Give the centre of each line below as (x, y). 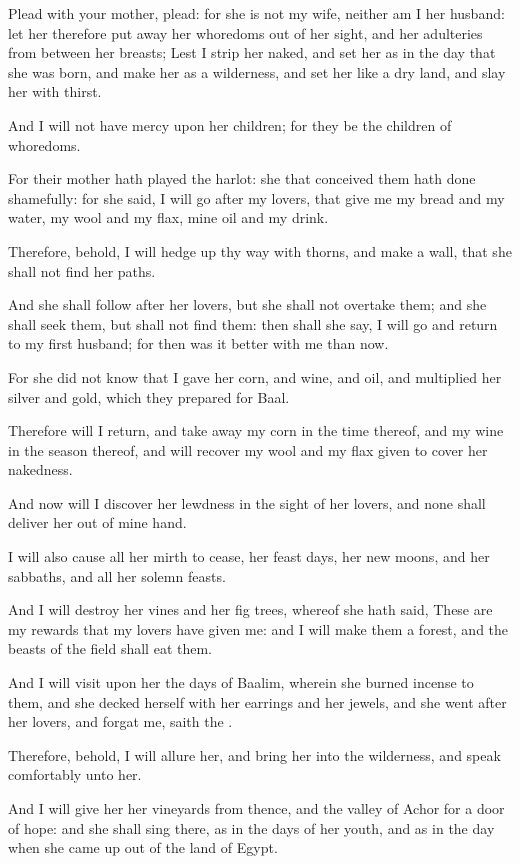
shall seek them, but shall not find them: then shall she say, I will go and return (253, 323)
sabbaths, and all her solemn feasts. (117, 575)
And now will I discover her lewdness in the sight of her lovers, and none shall (247, 502)
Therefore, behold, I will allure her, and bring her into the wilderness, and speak (254, 754)
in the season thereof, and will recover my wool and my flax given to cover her (248, 449)
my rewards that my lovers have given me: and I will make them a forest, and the (258, 628)
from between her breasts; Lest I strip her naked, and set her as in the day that (252, 52)
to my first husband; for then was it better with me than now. (198, 343)
